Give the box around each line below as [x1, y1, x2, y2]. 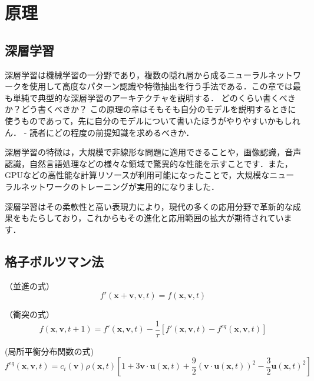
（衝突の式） [5, 308, 54, 320]
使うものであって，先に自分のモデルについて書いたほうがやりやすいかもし [5, 114, 292, 126]
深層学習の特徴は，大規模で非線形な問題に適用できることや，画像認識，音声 [5, 146, 302, 158]
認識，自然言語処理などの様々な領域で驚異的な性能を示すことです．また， [5, 157, 293, 169]
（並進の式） [5, 279, 54, 292]
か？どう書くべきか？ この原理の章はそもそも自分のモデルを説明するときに [5, 103, 296, 115]
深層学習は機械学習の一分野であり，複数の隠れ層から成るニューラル [5, 68, 268, 81]
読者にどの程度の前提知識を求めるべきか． [29, 126, 194, 138]
